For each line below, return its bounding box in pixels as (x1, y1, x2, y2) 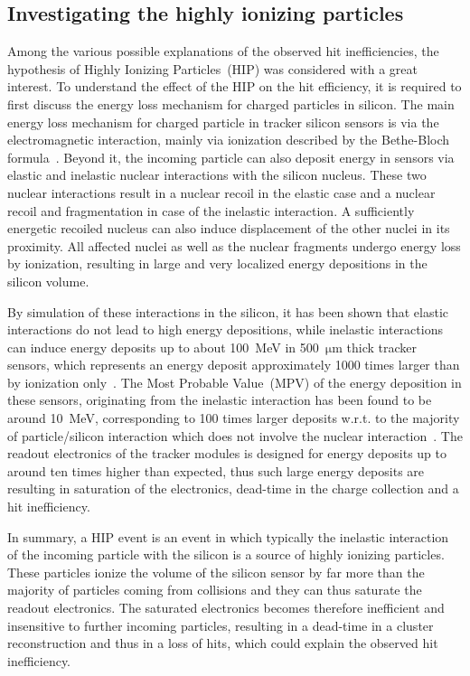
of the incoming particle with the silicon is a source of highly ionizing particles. (7, 545, 445, 564)
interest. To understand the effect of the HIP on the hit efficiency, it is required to (7, 77, 462, 96)
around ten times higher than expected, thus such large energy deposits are (7, 461, 425, 480)
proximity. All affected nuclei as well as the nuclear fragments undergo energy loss (7, 236, 461, 255)
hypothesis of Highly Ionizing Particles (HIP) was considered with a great (7, 59, 418, 78)
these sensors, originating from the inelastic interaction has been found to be (7, 390, 432, 409)
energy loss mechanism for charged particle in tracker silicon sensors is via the (7, 112, 439, 131)
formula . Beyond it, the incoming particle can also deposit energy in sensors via (7, 147, 455, 166)
